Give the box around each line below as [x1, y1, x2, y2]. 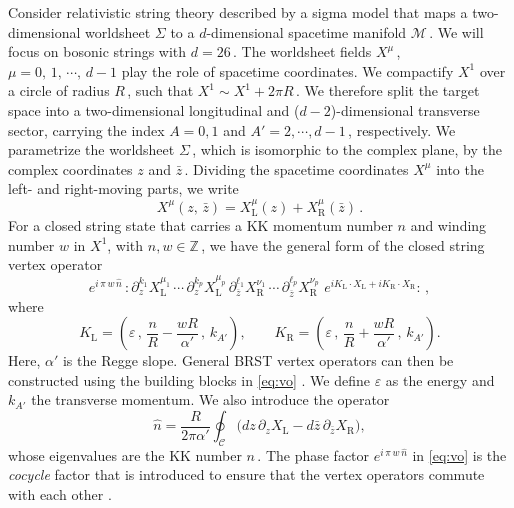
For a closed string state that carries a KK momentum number [8, 215, 393, 236]
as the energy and [385, 369, 495, 390]
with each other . [8, 484, 112, 505]
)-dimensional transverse [330, 99, 480, 120]
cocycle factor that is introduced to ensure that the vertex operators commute [8, 464, 485, 485]
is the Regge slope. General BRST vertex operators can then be [62, 350, 454, 371]
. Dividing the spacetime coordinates [184, 158, 409, 179]
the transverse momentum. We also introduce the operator [31, 389, 390, 410]
